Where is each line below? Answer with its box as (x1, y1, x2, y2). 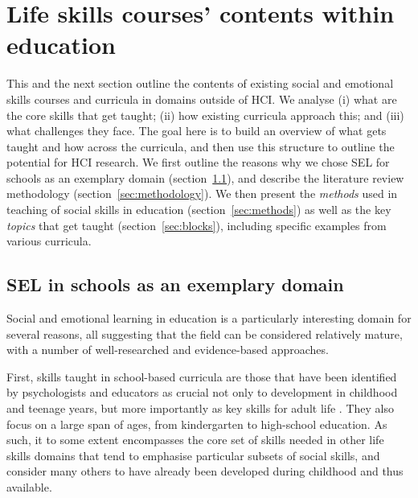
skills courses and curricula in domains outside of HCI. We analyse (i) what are (6, 90, 397, 107)
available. (6, 478, 52, 495)
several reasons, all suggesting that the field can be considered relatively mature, (6, 325, 403, 342)
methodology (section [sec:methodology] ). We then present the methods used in (6, 185, 398, 202)
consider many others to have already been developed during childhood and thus (6, 463, 404, 479)
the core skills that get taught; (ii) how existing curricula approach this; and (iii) (6, 106, 404, 123)
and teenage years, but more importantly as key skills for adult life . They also (6, 400, 394, 417)
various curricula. (6, 233, 92, 249)
